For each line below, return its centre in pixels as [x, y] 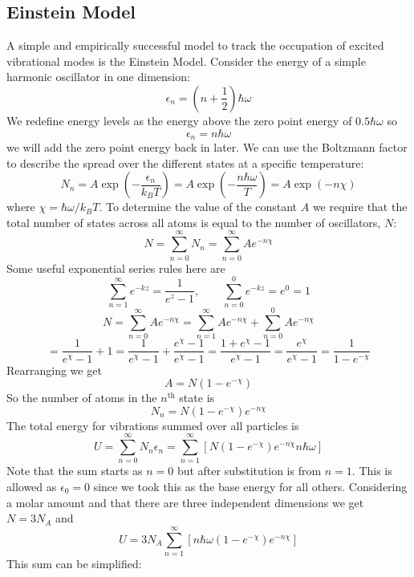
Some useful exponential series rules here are [116, 268]
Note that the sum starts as [75, 471]
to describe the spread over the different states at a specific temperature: [185, 163]
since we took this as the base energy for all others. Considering [250, 487]
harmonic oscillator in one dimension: [98, 77]
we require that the [360, 207]
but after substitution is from [249, 471]
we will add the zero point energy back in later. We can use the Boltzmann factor [207, 147]
